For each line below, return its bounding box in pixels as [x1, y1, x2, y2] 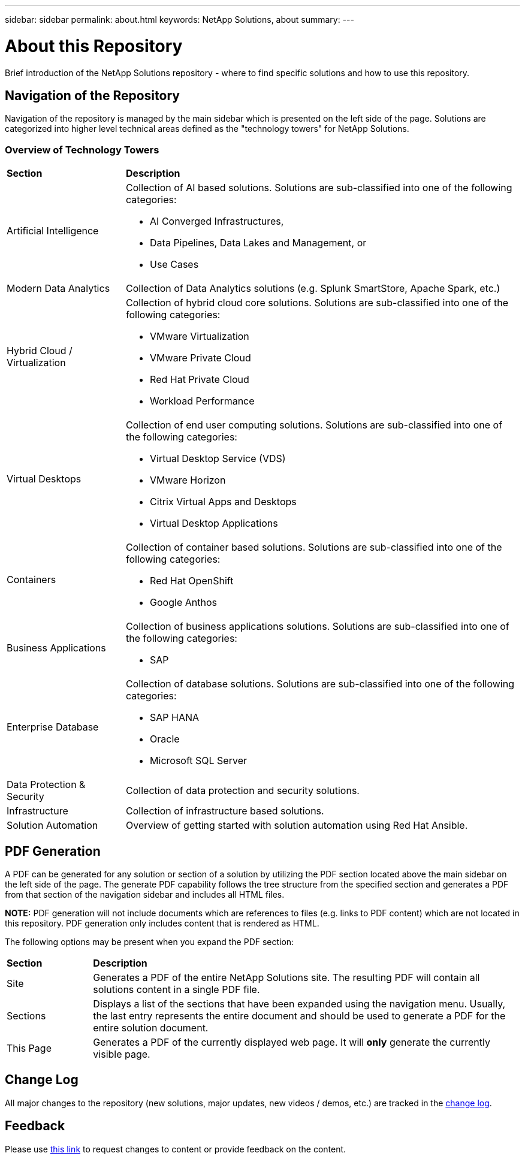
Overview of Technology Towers [5, 143, 159, 156]
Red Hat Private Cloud [150, 373, 249, 386]
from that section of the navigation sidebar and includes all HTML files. [5, 889, 285, 900]
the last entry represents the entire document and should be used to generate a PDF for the [93, 1009, 506, 1022]
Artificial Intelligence [7, 225, 99, 237]
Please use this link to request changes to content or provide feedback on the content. [5, 1143, 346, 1154]
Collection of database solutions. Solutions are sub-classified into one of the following [126, 678, 514, 690]
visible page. [93, 1048, 150, 1060]
